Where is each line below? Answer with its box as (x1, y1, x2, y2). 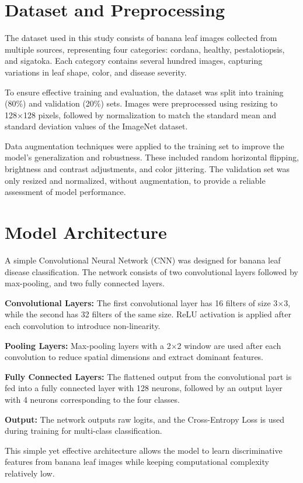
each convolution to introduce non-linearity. (5, 319, 161, 331)
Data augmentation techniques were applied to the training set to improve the (5, 139, 284, 152)
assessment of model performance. (5, 186, 126, 198)
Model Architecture (5, 220, 167, 244)
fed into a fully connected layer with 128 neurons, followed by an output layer (5, 382, 283, 394)
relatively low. (5, 467, 55, 479)
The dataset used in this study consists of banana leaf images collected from (5, 32, 277, 44)
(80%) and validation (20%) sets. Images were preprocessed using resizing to (5, 97, 278, 109)
